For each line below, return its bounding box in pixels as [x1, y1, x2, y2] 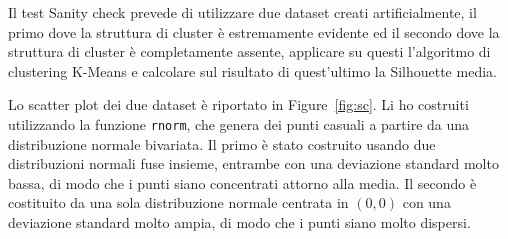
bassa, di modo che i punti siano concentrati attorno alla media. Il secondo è [8, 172, 477, 193]
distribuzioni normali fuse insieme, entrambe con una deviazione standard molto [8, 153, 499, 174]
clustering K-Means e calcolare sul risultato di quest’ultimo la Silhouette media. [8, 60, 497, 81]
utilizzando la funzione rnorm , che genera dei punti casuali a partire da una [8, 113, 470, 134]
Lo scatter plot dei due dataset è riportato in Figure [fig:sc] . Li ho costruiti [8, 94, 469, 115]
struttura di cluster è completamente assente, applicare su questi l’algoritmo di [8, 41, 491, 62]
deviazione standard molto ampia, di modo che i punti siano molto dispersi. [8, 212, 471, 232]
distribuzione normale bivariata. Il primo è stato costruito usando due [8, 133, 436, 154]
